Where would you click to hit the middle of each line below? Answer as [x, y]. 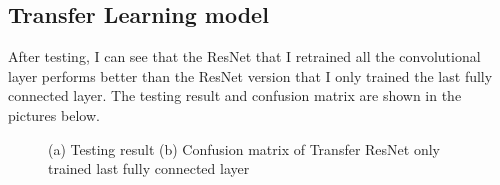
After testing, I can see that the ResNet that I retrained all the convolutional [244, 56]
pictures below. [54, 114]
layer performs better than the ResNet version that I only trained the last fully [250, 75]
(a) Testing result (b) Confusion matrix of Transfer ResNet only [244, 148]
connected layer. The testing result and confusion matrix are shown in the [235, 95]
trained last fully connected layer [149, 168]
